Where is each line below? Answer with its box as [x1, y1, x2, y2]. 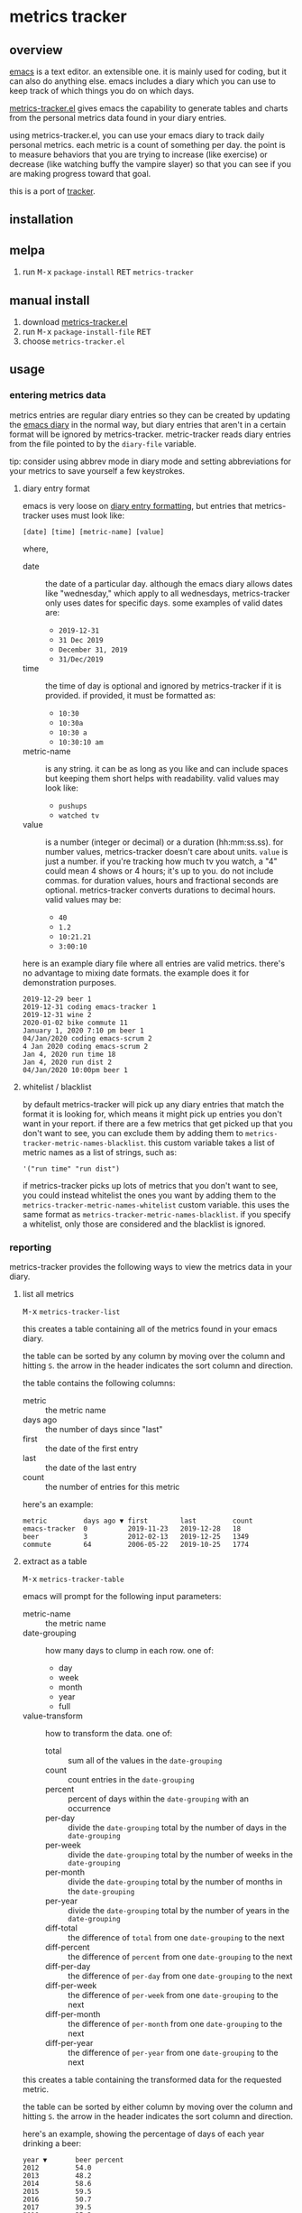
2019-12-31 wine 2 [22, 1010, 92, 1019]
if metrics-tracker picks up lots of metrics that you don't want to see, [22, 1180, 279, 1190]
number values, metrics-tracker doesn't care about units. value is [44, 846, 288, 856]
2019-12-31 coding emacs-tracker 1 [22, 1002, 157, 1012]
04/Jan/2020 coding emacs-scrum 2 [22, 1033, 152, 1043]
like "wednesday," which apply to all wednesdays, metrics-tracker [44, 588, 290, 598]
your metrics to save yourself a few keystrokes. [9, 465, 186, 476]
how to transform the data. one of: [44, 1728, 173, 1738]
